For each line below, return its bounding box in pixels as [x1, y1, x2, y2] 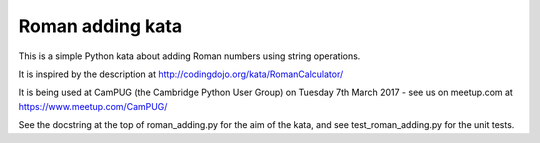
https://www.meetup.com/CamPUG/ [18, 100, 168, 112]
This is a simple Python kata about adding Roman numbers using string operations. [18, 50, 361, 62]
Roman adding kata [18, 15, 183, 37]
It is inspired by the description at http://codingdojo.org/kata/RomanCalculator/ [18, 68, 344, 80]
